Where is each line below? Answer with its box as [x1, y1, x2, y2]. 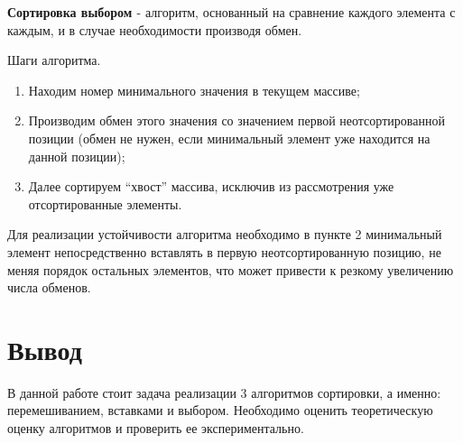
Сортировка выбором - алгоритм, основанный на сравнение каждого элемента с [7, 3, 456, 21]
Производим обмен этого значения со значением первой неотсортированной [28, 111, 445, 130]
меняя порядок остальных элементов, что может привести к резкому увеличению [7, 260, 454, 279]
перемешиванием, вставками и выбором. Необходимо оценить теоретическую [7, 401, 433, 420]
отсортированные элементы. [28, 194, 182, 213]
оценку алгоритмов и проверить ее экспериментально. [7, 419, 304, 438]
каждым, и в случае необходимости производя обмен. [7, 20, 302, 39]
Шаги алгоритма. [7, 51, 101, 69]
